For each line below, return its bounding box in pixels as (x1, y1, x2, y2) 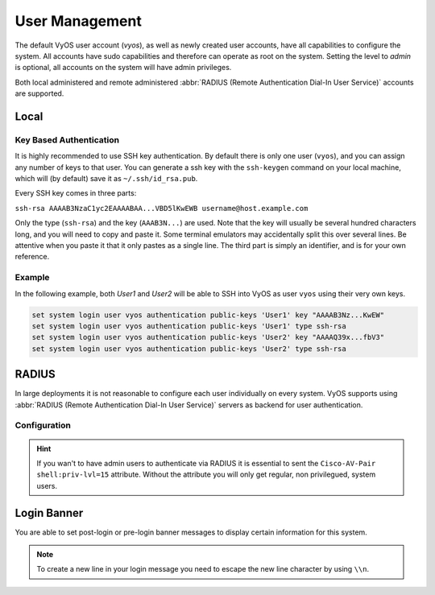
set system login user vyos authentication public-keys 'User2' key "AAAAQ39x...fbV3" (31, 333, 385, 342)
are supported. (14, 89, 64, 98)
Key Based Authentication (14, 134, 120, 145)
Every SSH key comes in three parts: (14, 188, 137, 198)
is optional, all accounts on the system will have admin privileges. (14, 63, 232, 72)
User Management (14, 12, 143, 30)
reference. (14, 252, 50, 262)
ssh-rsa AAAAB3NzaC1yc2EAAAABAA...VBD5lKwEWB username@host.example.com (14, 204, 309, 213)
